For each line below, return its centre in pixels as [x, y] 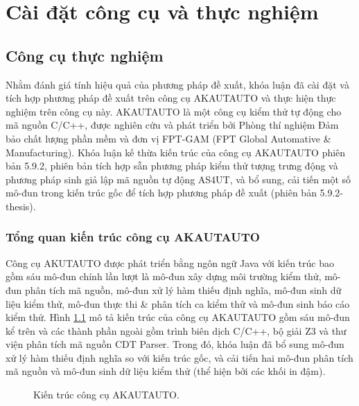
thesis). [21, 206]
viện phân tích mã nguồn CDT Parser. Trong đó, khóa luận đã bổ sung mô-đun [175, 344]
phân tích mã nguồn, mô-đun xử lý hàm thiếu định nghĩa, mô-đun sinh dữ [183, 289]
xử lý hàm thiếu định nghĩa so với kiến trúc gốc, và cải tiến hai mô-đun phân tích [179, 357]
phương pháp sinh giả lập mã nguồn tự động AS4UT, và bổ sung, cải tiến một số [178, 179]
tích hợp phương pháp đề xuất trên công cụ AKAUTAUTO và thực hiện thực [171, 98]
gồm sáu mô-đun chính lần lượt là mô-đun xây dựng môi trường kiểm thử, [164, 276]
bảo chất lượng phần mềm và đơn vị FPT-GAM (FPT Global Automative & [168, 138]
